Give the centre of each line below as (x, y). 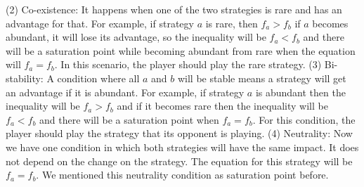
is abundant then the (300, 92)
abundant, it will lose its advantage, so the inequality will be (136, 37)
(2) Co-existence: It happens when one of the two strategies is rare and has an (174, 9)
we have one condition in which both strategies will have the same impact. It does (182, 147)
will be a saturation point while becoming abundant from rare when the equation (181, 50)
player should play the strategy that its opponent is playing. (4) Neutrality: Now (179, 133)
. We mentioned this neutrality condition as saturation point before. (182, 175)
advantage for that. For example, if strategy (100, 23)
